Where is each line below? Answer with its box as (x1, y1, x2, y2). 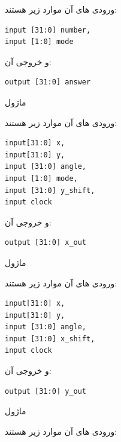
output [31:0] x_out (5, 238, 87, 247)
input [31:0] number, (5, 25, 91, 34)
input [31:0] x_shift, (5, 334, 95, 343)
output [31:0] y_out (5, 387, 87, 396)
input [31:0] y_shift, (5, 186, 95, 195)
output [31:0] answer (5, 78, 91, 87)
